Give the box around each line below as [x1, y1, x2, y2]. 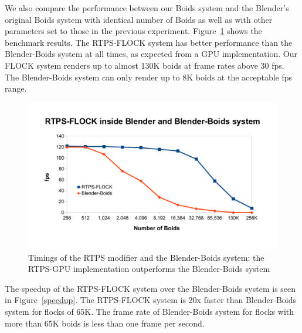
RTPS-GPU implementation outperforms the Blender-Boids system [28, 263, 270, 275]
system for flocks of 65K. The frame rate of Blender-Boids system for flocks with [5, 305, 294, 317]
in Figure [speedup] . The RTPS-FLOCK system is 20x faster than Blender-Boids [5, 294, 297, 306]
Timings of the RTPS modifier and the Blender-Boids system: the [28, 251, 264, 263]
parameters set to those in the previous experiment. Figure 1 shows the [5, 25, 262, 37]
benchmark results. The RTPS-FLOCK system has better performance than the [5, 36, 293, 48]
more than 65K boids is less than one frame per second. [5, 317, 205, 329]
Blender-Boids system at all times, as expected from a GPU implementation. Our [5, 48, 297, 60]
